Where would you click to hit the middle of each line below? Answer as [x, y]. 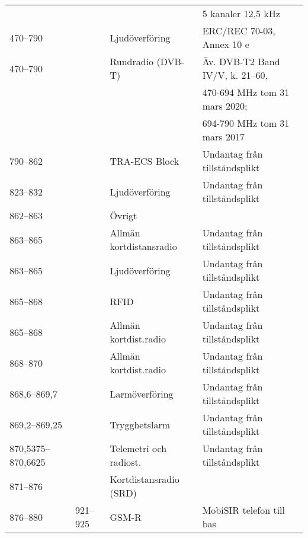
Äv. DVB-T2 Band [241, 61]
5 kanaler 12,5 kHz [241, 13]
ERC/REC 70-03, [239, 31]
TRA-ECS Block [145, 161]
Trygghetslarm [140, 424]
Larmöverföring [142, 393]
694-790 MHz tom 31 [246, 123]
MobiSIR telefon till [244, 510]
